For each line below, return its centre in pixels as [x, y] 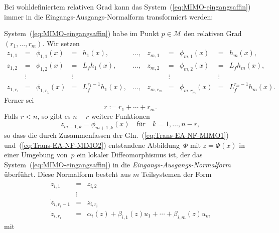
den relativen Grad [213, 33]
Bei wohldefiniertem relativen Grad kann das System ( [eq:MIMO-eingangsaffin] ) [127, 7]
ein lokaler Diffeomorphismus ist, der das [140, 155]
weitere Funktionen [120, 115]
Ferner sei [19, 99]
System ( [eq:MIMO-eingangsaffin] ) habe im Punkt [82, 33]
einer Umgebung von [36, 155]
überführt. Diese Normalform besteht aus [67, 174]
